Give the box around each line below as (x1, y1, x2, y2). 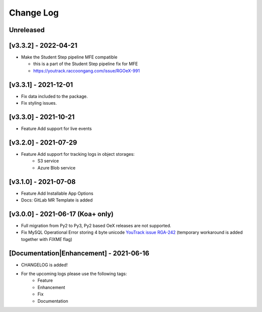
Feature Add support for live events (21, 126, 92, 131)
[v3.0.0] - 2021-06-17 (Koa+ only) (9, 210, 114, 218)
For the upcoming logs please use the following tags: (21, 271, 127, 277)
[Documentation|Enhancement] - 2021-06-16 (9, 249, 150, 257)
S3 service (37, 158, 59, 164)
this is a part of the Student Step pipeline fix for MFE (33, 61, 138, 67)
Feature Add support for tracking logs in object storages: (21, 151, 135, 157)
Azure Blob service (37, 165, 76, 170)
